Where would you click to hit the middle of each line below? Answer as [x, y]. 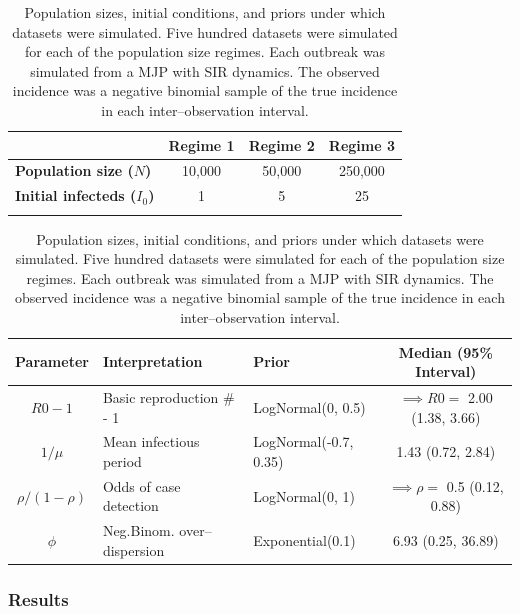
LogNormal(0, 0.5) [309, 406]
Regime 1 [201, 144]
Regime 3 [361, 144]
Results [38, 598]
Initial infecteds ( [76, 195]
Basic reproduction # [168, 397]
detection [130, 505]
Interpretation [152, 361]
